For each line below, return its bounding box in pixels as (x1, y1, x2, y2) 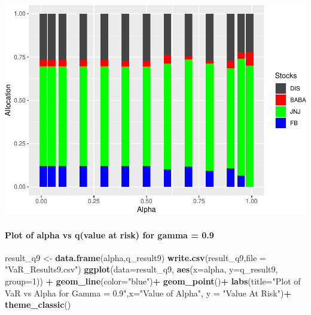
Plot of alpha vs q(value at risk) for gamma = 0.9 (5, 228, 214, 241)
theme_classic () (5, 298, 71, 311)
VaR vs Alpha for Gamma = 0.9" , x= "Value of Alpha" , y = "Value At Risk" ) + (5, 286, 291, 299)
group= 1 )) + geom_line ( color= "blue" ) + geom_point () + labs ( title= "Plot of (5, 275, 301, 287)
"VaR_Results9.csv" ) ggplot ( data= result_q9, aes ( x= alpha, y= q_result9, (5, 263, 278, 275)
